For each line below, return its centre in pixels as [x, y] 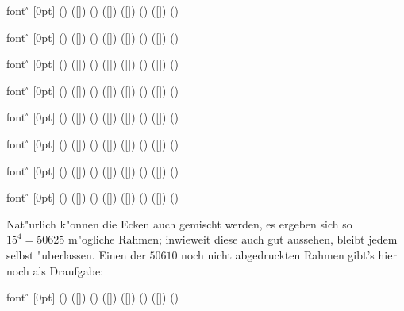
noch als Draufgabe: [55, 270]
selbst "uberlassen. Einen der [76, 254]
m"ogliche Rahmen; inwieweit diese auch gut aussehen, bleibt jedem [233, 239]
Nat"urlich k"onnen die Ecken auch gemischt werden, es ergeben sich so [179, 223]
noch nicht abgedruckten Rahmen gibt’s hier [289, 254]
